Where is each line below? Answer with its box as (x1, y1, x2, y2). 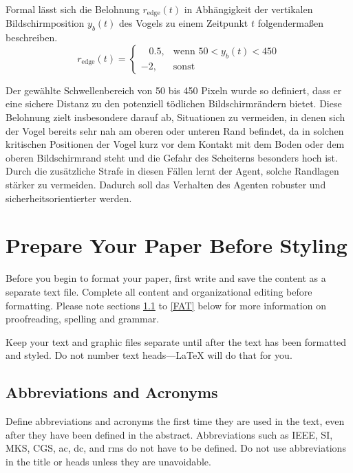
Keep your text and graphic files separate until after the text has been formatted (6, 334, 347, 349)
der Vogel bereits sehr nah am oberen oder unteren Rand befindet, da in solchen (6, 123, 344, 137)
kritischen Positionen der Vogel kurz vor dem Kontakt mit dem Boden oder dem (6, 137, 345, 151)
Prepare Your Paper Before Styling (6, 231, 347, 259)
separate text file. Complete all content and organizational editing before (6, 284, 312, 298)
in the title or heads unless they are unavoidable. (6, 454, 211, 468)
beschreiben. (6, 30, 58, 45)
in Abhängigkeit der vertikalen (184, 2, 313, 16)
